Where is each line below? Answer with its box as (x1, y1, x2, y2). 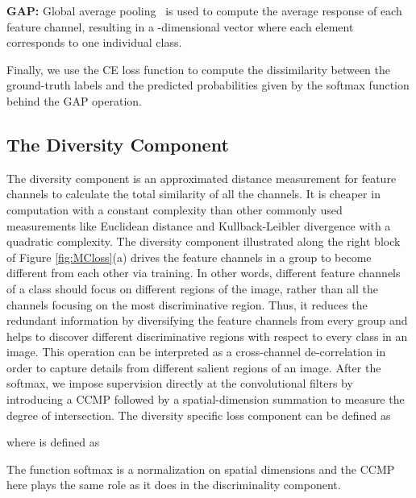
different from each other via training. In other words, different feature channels (6, 264, 401, 281)
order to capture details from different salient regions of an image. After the (6, 359, 381, 376)
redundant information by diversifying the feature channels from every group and (6, 312, 408, 329)
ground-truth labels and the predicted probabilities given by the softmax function (6, 77, 410, 93)
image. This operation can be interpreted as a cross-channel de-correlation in (6, 343, 386, 360)
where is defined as (6, 434, 100, 450)
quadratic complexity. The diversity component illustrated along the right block (6, 233, 401, 250)
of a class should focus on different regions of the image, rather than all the (6, 280, 378, 297)
